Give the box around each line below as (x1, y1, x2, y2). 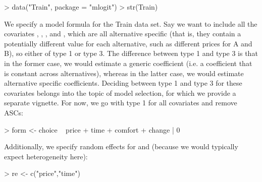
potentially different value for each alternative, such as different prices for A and (4, 38, 252, 48)
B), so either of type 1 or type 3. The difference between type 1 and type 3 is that (4, 48, 258, 58)
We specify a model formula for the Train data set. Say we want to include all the (4, 18, 257, 29)
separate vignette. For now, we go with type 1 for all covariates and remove (4, 97, 237, 108)
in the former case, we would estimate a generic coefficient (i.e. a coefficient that (4, 57, 252, 68)
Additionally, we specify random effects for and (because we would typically (4, 141, 238, 152)
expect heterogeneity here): (4, 151, 88, 161)
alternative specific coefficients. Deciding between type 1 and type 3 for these (4, 78, 242, 88)
